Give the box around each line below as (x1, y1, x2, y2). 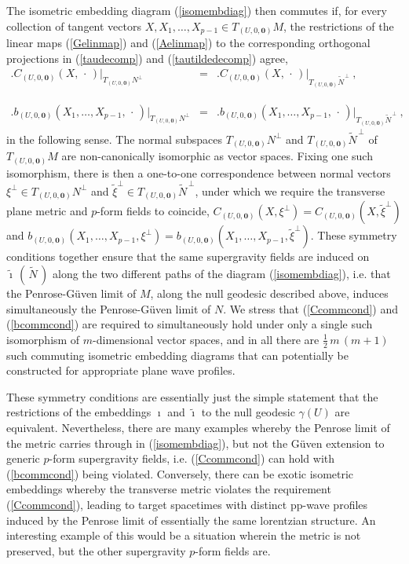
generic (6, 450, 40, 467)
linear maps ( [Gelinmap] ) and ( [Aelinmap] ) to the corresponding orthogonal (6, 35, 371, 51)
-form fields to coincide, (97, 203, 210, 219)
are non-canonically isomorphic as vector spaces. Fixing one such (61, 148, 373, 164)
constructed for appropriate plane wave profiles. (6, 362, 236, 379)
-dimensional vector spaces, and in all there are (93, 331, 320, 347)
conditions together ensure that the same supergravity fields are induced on (6, 248, 370, 265)
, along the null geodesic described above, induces (150, 285, 389, 302)
